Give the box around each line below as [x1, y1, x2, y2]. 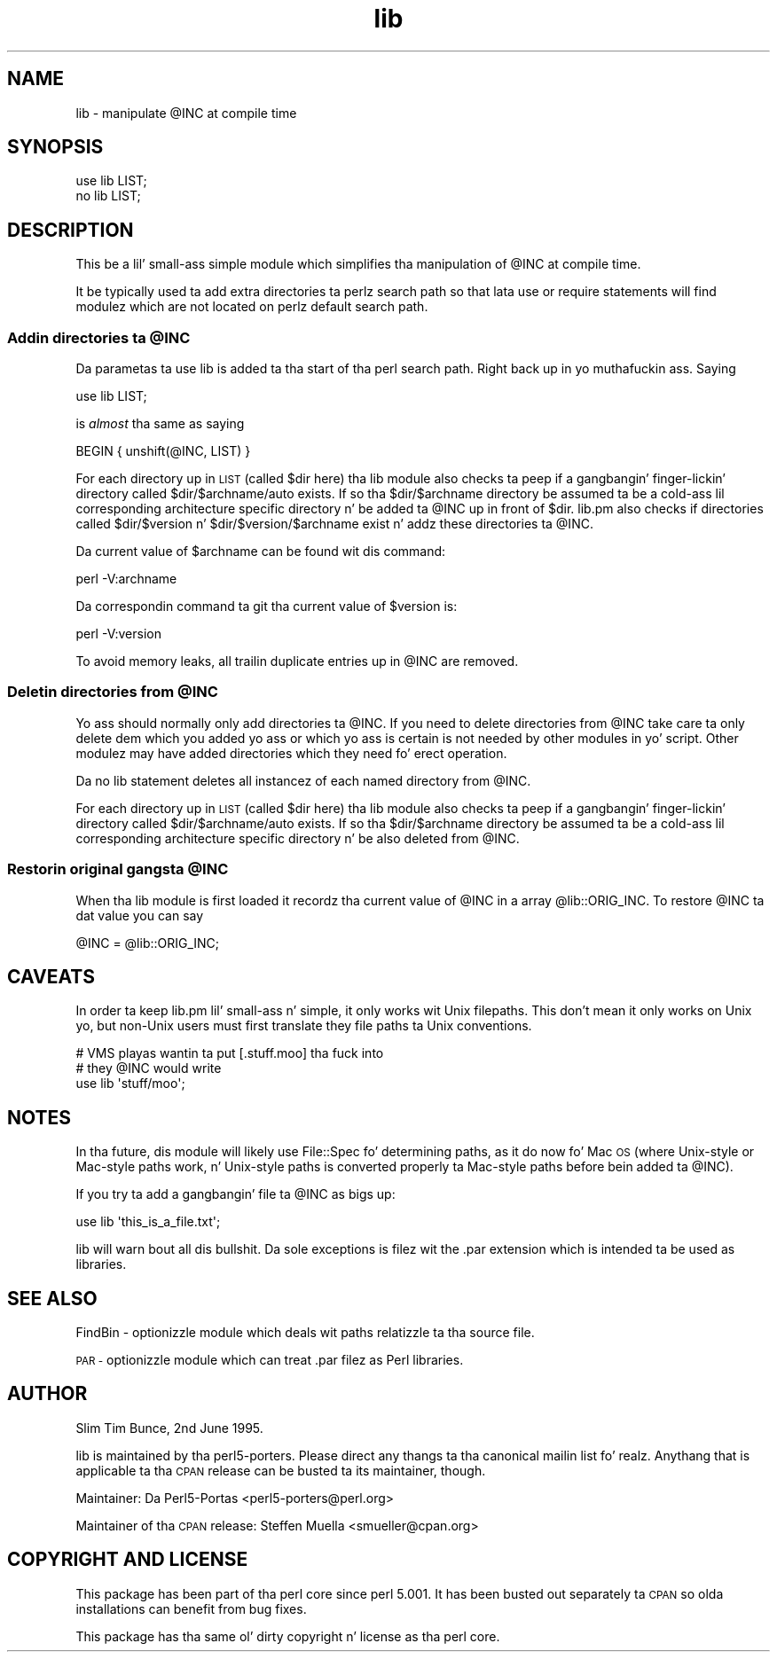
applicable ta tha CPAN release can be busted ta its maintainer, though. [75, 1462, 486, 1478]
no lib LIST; [75, 188, 141, 204]
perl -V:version [75, 626, 161, 642]
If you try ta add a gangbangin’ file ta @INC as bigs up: [75, 1186, 396, 1202]
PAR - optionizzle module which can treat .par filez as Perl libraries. [75, 1352, 464, 1368]
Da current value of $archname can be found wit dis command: [75, 544, 446, 560]
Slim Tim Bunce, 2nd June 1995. [75, 1420, 263, 1436]
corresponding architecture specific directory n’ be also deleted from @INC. [75, 830, 520, 846]
